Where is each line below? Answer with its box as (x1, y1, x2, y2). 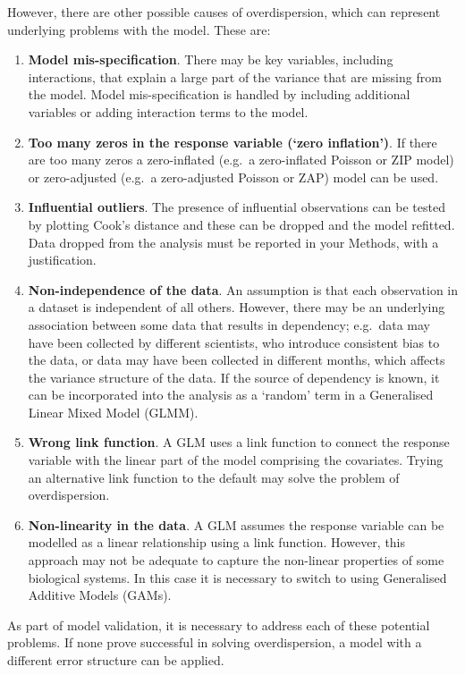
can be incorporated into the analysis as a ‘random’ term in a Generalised (28, 385, 434, 404)
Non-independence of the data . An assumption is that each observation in (28, 280, 459, 299)
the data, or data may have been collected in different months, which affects (28, 350, 445, 369)
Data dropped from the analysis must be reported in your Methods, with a (28, 232, 439, 251)
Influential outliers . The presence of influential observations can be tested (28, 198, 445, 216)
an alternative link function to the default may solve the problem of (28, 468, 400, 486)
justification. (28, 250, 97, 269)
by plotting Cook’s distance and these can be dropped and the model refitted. (28, 215, 455, 233)
